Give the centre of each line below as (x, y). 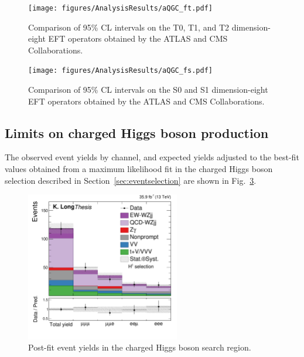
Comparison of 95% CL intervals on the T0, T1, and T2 (129, 27)
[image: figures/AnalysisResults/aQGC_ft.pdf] (120, 8)
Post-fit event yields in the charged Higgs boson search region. (140, 347)
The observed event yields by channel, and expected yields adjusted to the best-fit (152, 157)
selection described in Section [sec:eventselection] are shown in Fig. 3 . (131, 180)
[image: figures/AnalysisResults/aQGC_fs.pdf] (120, 71)
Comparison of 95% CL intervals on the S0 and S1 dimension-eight (148, 90)
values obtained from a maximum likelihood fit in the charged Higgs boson (139, 169)
